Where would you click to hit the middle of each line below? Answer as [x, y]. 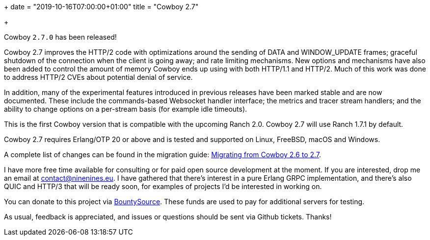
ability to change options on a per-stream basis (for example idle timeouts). [126, 109]
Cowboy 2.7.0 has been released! [60, 37]
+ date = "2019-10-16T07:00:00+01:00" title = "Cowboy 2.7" [101, 7]
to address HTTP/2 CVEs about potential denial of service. [98, 77]
